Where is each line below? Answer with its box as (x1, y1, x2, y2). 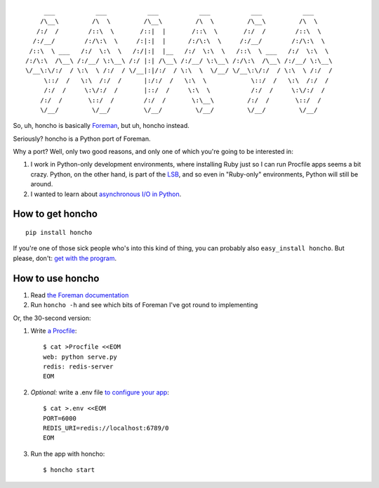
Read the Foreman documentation (30, 290, 129, 299)
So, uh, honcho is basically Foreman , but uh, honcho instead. (13, 122, 189, 130)
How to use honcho (13, 272, 100, 284)
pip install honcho (25, 229, 93, 237)
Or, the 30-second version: (13, 314, 91, 322)
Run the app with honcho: (30, 449, 105, 458)
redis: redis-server (43, 363, 114, 371)
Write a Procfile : (30, 326, 77, 335)
